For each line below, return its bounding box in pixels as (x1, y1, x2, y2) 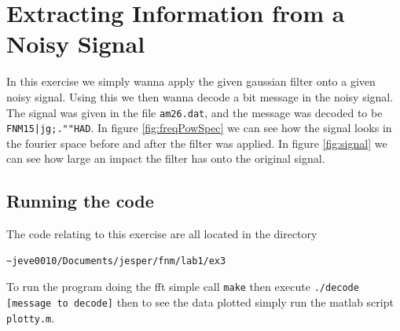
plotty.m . (6, 309, 55, 325)
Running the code (6, 189, 154, 213)
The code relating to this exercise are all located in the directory (6, 226, 317, 242)
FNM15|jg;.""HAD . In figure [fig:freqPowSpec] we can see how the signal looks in (6, 120, 392, 136)
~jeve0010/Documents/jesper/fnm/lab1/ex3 (6, 255, 226, 267)
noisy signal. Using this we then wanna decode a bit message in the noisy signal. (6, 88, 394, 105)
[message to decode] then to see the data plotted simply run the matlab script (6, 294, 394, 311)
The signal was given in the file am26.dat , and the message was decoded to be (6, 104, 383, 120)
